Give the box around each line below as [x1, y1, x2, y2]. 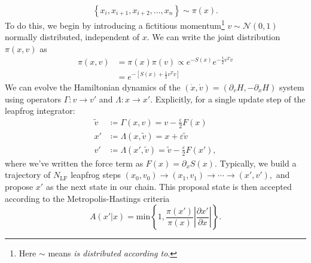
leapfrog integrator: [5, 104, 75, 117]
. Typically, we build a [214, 156, 297, 169]
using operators [5, 92, 61, 105]
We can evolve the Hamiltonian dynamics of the [5, 80, 181, 93]
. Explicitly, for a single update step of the [150, 92, 306, 105]
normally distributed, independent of [5, 31, 139, 43]
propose [5, 180, 33, 193]
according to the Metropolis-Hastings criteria [5, 192, 170, 204]
